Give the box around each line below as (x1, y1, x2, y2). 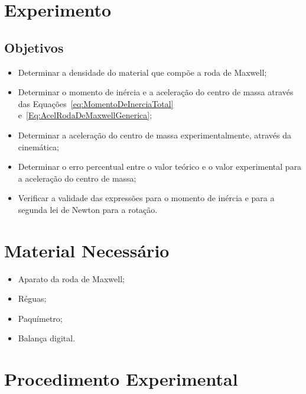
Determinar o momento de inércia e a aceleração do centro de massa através (18, 86, 294, 98)
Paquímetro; (18, 312, 63, 324)
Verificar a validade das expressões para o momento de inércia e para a (18, 192, 275, 204)
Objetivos (4, 38, 64, 56)
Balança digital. (18, 332, 76, 344)
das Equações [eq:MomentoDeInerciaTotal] (18, 97, 174, 109)
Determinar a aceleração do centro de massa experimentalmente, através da (18, 128, 291, 141)
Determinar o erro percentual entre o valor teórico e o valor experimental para (18, 160, 302, 173)
